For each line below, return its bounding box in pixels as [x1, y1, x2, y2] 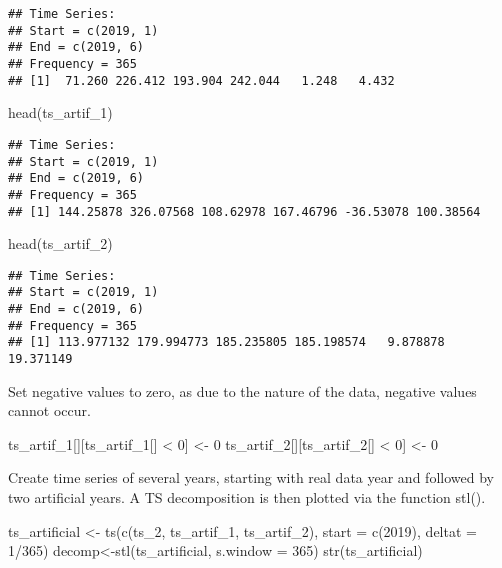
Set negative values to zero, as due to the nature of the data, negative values [8, 380, 477, 401]
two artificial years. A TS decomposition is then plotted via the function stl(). [8, 487, 486, 508]
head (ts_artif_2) [8, 233, 113, 254]
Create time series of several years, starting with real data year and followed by [8, 467, 494, 488]
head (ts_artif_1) [8, 102, 113, 123]
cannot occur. [8, 400, 91, 421]
